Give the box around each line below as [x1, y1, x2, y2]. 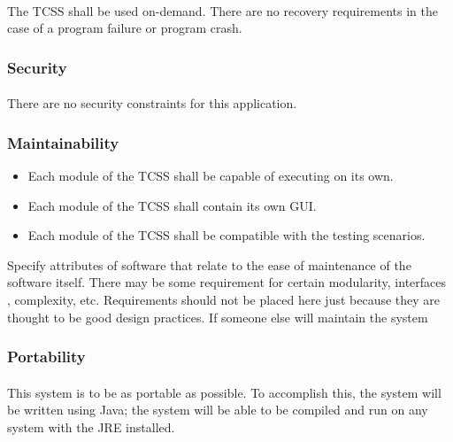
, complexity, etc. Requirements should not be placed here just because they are [7, 291, 441, 308]
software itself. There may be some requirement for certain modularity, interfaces [7, 273, 447, 291]
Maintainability [7, 131, 119, 153]
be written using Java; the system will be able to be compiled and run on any [7, 400, 428, 419]
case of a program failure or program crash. [7, 19, 242, 37]
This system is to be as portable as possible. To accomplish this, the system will [7, 383, 441, 401]
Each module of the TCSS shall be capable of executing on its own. [27, 167, 394, 185]
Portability [7, 345, 86, 368]
